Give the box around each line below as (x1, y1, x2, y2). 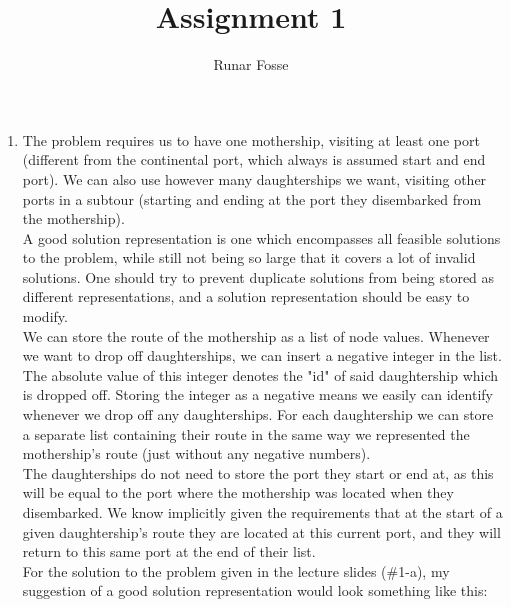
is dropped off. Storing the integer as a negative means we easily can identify (22, 384, 493, 405)
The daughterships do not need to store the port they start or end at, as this (22, 462, 494, 483)
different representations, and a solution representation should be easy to (22, 286, 470, 307)
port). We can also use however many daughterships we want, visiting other (22, 168, 487, 189)
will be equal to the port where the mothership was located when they (22, 482, 454, 503)
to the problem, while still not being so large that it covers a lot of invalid (22, 247, 476, 268)
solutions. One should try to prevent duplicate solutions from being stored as (22, 266, 495, 287)
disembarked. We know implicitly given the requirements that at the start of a (22, 502, 503, 522)
